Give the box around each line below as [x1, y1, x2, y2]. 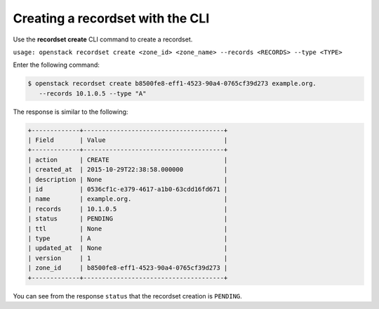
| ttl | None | [27, 225, 228, 232]
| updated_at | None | [27, 244, 228, 252]
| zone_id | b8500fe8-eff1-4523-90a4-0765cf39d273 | [27, 264, 228, 272]
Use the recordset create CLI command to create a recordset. [13, 35, 193, 44]
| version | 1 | [27, 254, 228, 262]
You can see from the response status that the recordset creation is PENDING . [13, 291, 242, 300]
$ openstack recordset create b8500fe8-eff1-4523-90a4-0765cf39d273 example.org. [27, 79, 317, 88]
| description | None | [27, 176, 228, 183]
